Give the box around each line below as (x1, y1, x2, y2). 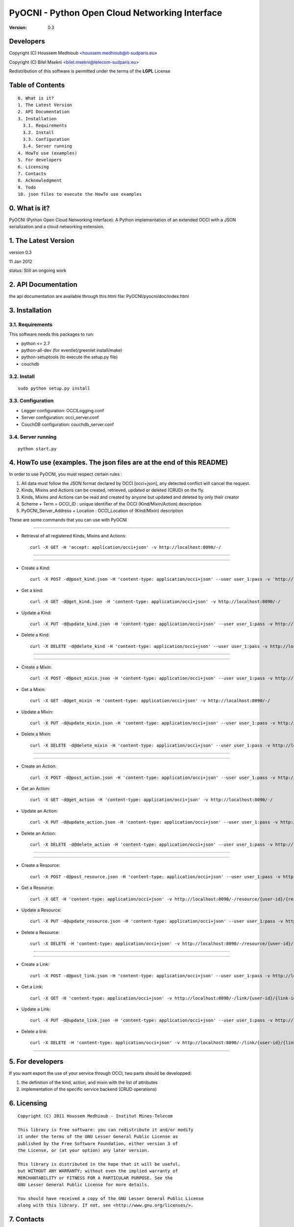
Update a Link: (21, 1006, 51, 1012)
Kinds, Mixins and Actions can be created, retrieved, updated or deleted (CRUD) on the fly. (21, 487, 204, 493)
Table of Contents (9, 81, 65, 89)
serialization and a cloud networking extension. (9, 224, 105, 230)
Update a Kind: (21, 610, 51, 615)
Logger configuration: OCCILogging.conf (21, 407, 104, 413)
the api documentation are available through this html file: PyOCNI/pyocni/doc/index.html (9, 293, 189, 299)
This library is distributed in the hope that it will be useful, (18, 1161, 181, 1167)
